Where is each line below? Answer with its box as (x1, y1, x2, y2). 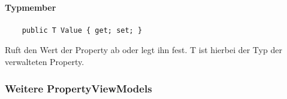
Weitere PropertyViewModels (5, 81, 152, 95)
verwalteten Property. (5, 55, 84, 67)
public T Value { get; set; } (22, 26, 143, 35)
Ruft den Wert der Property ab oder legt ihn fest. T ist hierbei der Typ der (5, 44, 282, 56)
